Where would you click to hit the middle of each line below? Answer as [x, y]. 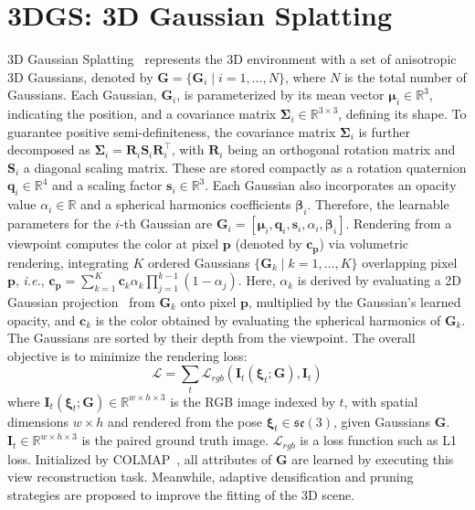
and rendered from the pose [185, 421]
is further [385, 131]
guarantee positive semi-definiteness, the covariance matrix [172, 131]
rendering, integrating [68, 262]
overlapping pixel [410, 262]
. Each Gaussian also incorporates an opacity [331, 185]
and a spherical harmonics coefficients [186, 204]
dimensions [38, 421]
